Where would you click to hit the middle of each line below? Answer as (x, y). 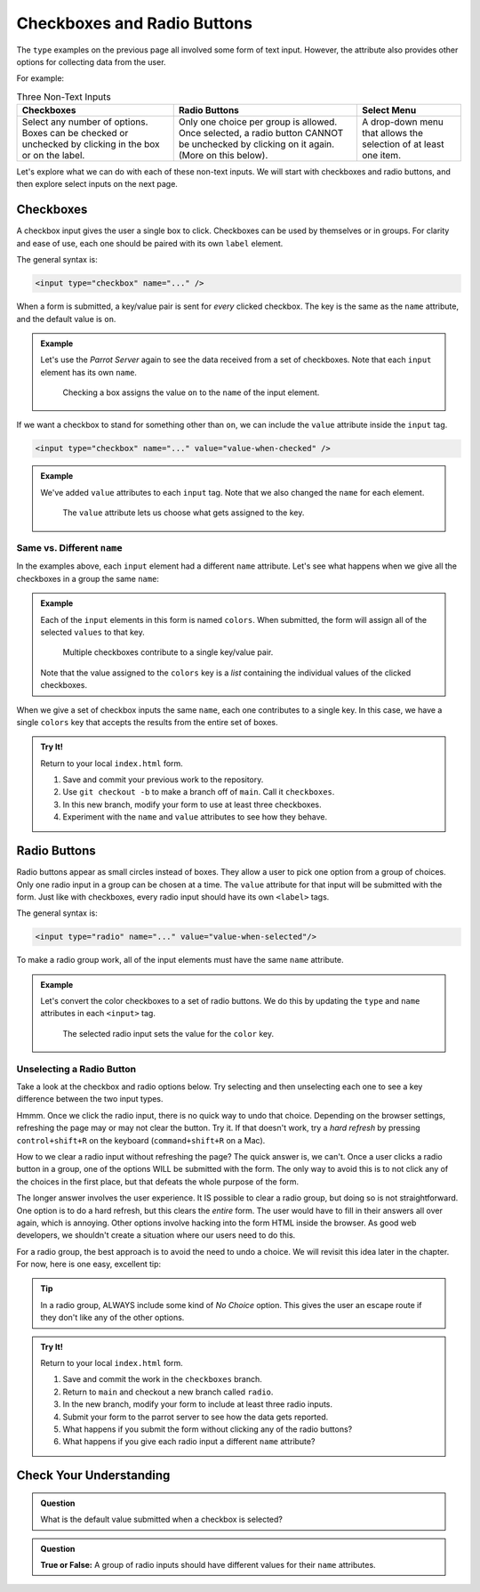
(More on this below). (223, 156)
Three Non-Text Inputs (64, 96)
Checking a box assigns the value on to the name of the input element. (191, 392)
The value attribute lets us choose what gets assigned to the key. (184, 513)
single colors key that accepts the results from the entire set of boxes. (147, 722)
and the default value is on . (66, 319)
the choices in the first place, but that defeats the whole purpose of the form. (158, 1181)
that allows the (392, 133)
